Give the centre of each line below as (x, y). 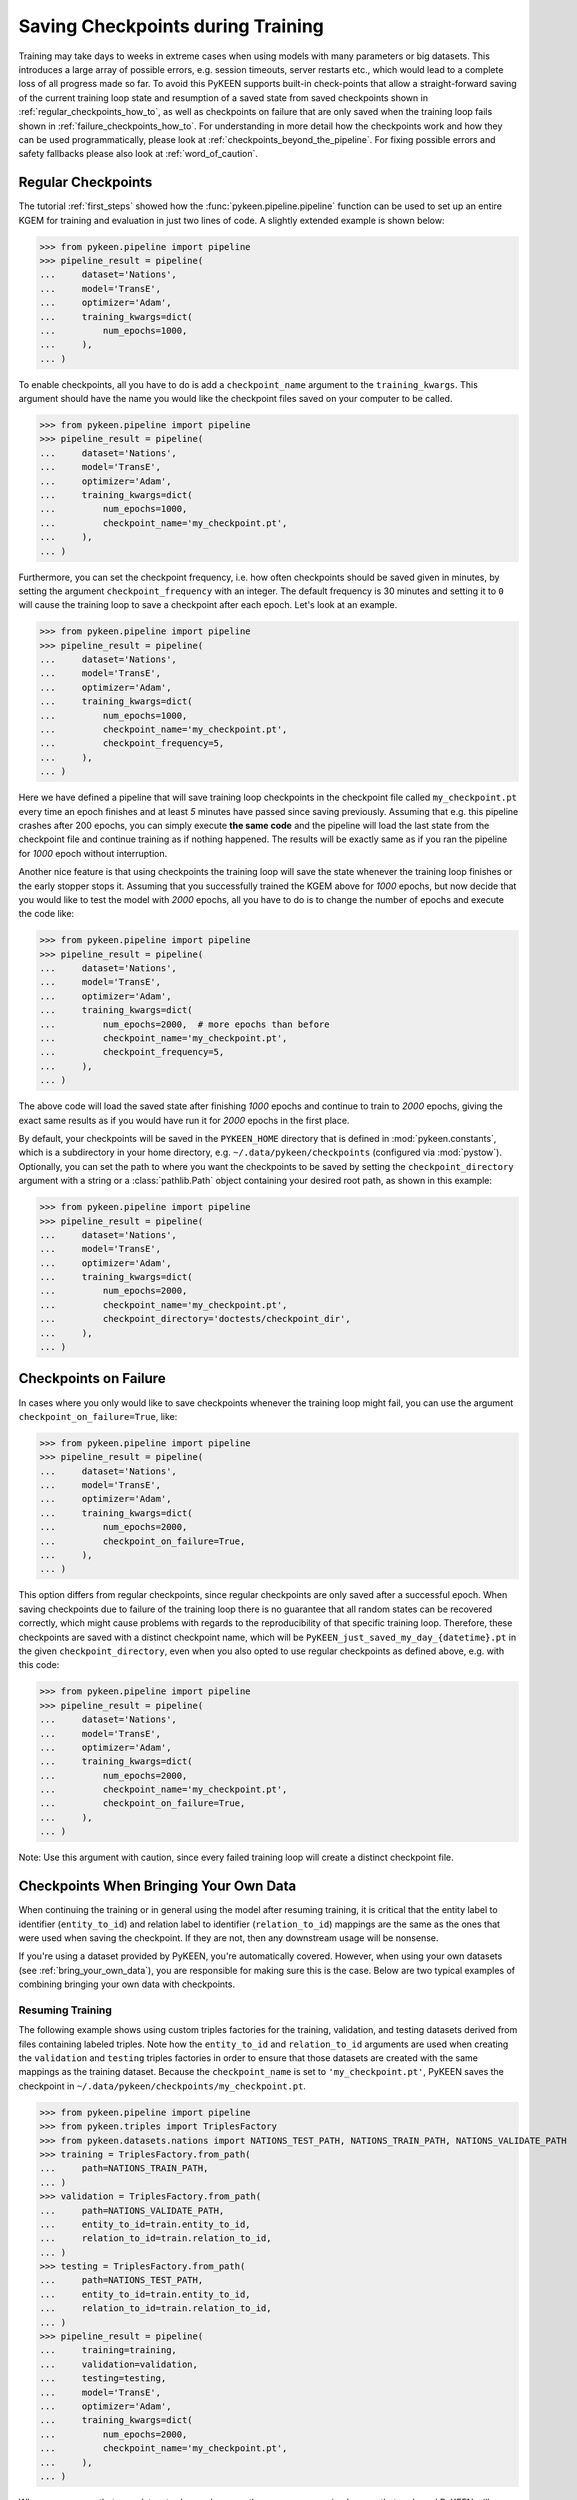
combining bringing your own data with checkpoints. (126, 1984)
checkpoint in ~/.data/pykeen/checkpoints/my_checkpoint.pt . (162, 2086)
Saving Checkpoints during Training (171, 26)
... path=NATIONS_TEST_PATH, (121, 2280)
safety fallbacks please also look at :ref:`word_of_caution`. (138, 154)
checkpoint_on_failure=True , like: (98, 1416)
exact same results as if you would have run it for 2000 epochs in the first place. (184, 1120)
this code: (39, 1665)
